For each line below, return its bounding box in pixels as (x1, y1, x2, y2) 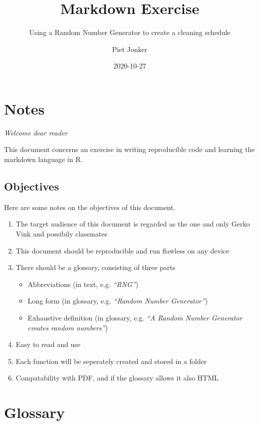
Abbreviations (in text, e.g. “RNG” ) (27, 278, 139, 289)
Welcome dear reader (4, 127, 68, 137)
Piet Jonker (112, 43, 148, 54)
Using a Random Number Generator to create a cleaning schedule (29, 27, 231, 37)
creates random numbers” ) (27, 322, 108, 332)
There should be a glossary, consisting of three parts (15, 262, 176, 272)
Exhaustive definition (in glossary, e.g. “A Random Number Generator (27, 312, 243, 322)
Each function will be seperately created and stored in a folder (15, 355, 207, 366)
